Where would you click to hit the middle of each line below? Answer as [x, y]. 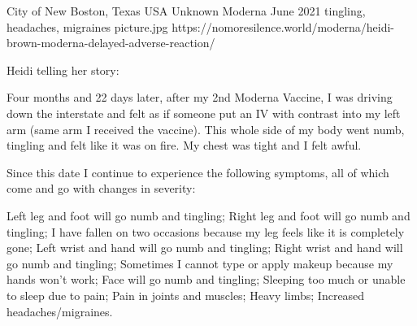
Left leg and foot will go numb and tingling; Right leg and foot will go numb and [208, 215]
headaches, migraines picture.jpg [87, 26]
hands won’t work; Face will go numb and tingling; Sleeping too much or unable [206, 279]
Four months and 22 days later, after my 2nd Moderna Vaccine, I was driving [200, 97]
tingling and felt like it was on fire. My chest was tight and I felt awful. [184, 145]
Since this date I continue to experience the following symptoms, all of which [198, 172]
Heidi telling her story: [63, 70]
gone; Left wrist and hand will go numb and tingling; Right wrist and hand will [205, 248]
